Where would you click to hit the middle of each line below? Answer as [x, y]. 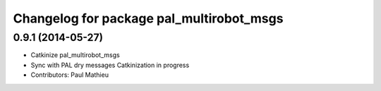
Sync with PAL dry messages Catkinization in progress [110, 65]
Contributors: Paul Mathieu [70, 75]
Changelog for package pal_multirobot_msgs [148, 18]
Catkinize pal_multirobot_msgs [75, 55]
